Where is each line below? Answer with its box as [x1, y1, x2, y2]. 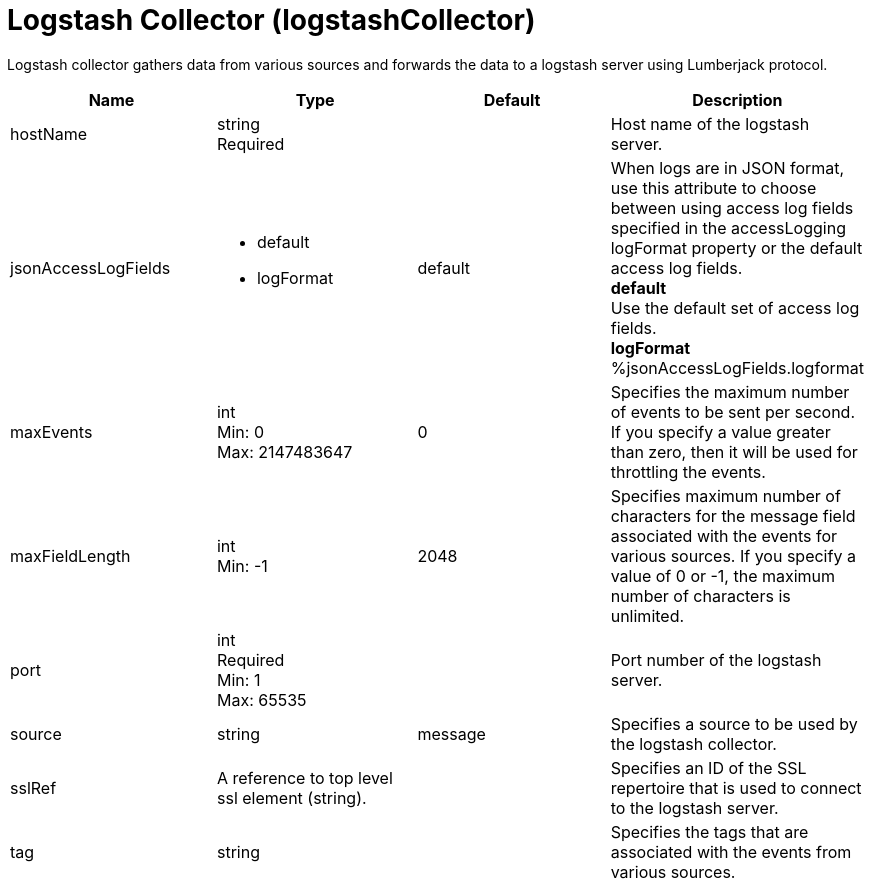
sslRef [10, 777, 57, 798]
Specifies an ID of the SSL [610, 757, 807, 778]
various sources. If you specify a [610, 545, 856, 566]
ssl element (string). [216, 787, 367, 808]
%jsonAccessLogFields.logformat [610, 357, 864, 378]
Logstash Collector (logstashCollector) [7, 3, 536, 37]
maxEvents [10, 421, 93, 442]
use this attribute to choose [610, 177, 817, 198]
